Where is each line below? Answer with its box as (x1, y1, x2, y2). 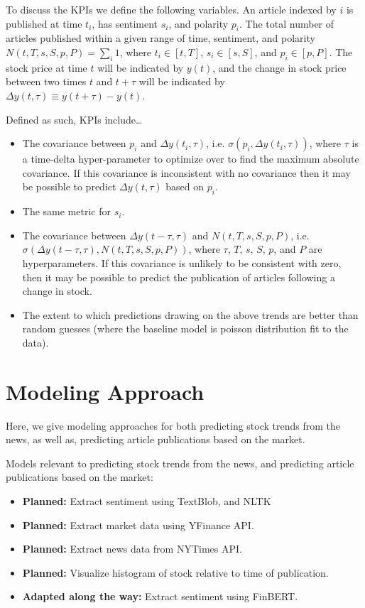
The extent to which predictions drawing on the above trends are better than (22, 307, 359, 322)
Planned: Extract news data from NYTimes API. (22, 541, 242, 556)
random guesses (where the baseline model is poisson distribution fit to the (22, 321, 349, 336)
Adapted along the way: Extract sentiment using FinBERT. (22, 589, 298, 604)
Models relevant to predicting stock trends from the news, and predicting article (6, 455, 354, 470)
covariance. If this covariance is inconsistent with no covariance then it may (22, 165, 351, 180)
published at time (6, 16, 82, 31)
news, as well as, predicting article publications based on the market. (6, 432, 305, 447)
